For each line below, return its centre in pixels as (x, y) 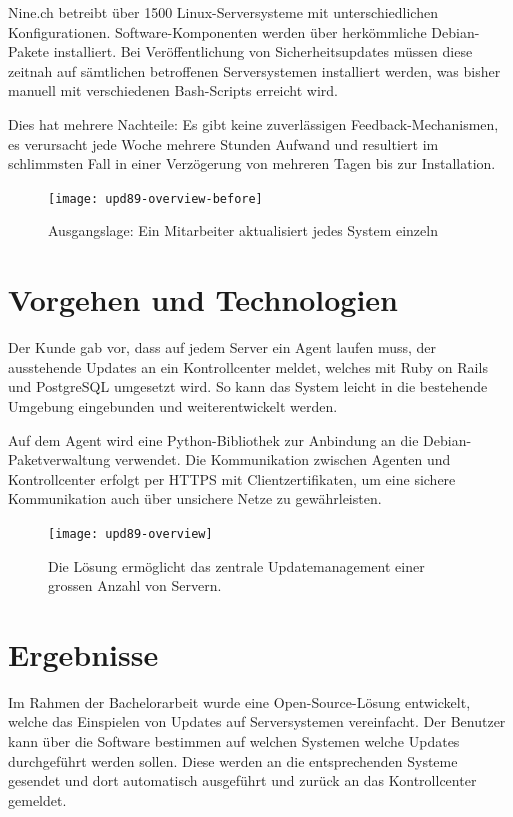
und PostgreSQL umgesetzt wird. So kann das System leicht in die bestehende (248, 386)
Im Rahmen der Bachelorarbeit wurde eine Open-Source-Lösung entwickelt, (239, 701)
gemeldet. (37, 799)
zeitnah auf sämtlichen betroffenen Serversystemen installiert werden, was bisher (254, 70)
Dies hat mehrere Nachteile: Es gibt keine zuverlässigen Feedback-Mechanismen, (253, 123)
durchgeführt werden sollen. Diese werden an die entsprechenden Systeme (233, 760)
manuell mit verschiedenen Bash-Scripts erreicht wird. (173, 90)
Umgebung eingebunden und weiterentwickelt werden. (173, 405)
